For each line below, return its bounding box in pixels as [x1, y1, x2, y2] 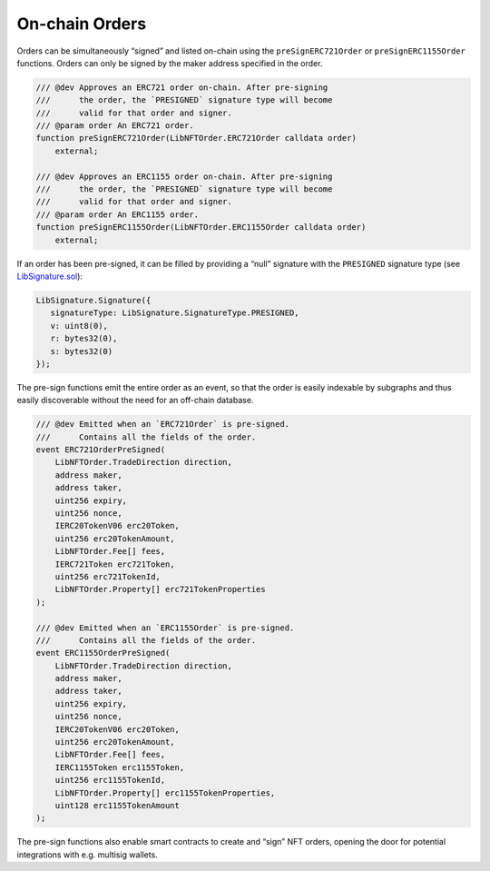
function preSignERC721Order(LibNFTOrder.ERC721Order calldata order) [35, 133, 358, 144]
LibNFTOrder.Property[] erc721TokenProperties [54, 584, 267, 595]
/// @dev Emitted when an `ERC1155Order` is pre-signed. [35, 622, 295, 633]
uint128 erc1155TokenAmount [54, 800, 181, 810]
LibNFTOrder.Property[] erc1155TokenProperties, [54, 787, 276, 798]
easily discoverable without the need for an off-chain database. [16, 395, 254, 406]
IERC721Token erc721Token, [54, 559, 176, 569]
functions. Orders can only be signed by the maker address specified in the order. [16, 57, 323, 68]
